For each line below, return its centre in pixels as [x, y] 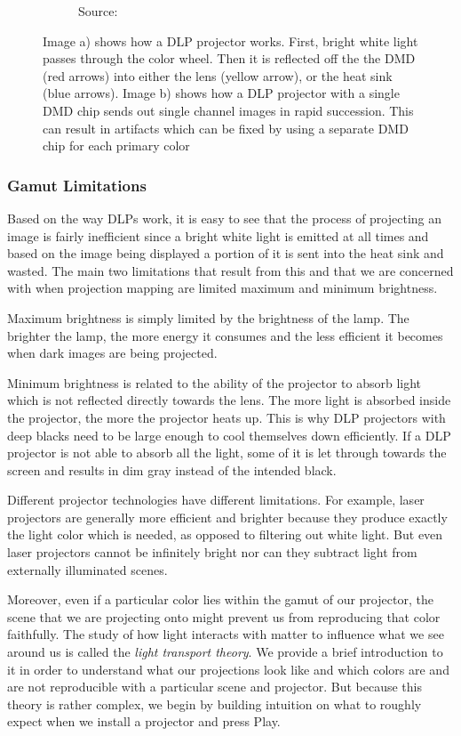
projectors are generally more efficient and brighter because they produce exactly [227, 517]
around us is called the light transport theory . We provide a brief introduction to [225, 652]
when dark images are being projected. [112, 353]
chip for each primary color [116, 146]
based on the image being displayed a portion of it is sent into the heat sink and [226, 253]
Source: [98, 11]
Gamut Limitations [77, 185]
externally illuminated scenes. [87, 569]
